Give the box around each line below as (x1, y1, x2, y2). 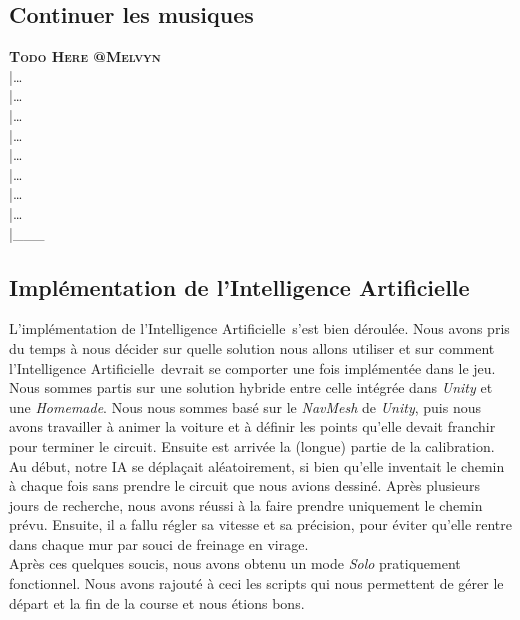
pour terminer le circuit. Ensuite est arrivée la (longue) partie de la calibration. (9, 435, 495, 456)
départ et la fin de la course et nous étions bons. (9, 592, 305, 613)
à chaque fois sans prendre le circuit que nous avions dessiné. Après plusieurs (9, 475, 481, 496)
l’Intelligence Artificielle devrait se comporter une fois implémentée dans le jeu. (9, 357, 496, 378)
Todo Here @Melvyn (9, 46, 161, 67)
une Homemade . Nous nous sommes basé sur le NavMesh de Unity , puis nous (9, 396, 482, 417)
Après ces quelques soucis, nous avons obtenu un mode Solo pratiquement (9, 553, 461, 574)
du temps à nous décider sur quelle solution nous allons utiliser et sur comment (9, 337, 495, 358)
